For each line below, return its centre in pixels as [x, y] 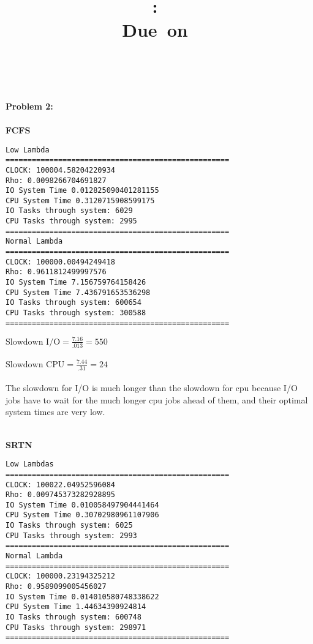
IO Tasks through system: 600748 [74, 617]
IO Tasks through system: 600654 [74, 303]
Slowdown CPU [35, 365]
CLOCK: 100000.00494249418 [60, 262]
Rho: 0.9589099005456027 [56, 587]
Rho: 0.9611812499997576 [56, 272]
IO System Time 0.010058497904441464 [82, 505]
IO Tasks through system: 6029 [69, 211]
